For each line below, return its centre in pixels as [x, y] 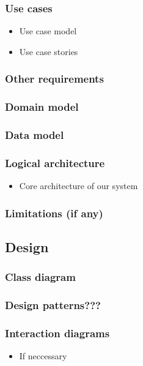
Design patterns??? [53, 305]
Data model [35, 135]
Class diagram [40, 277]
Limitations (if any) [54, 213]
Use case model [48, 31]
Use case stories [49, 51]
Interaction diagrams [57, 333]
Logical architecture [55, 162]
